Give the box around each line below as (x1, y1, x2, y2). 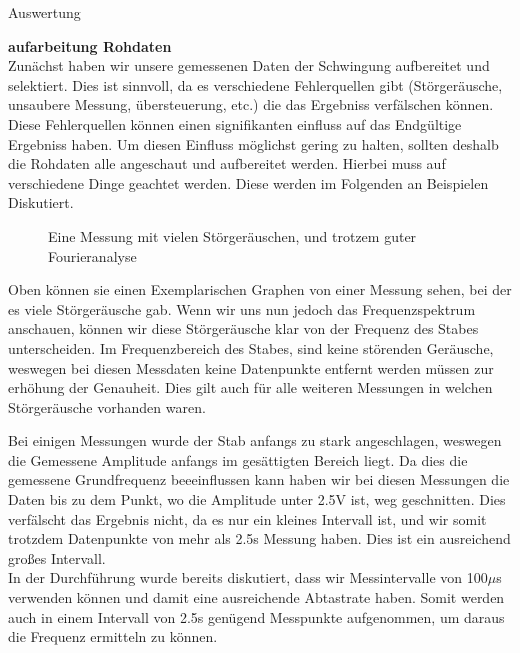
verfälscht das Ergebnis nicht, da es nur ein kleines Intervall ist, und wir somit (8, 508, 487, 529)
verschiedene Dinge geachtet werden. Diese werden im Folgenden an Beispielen (8, 172, 489, 193)
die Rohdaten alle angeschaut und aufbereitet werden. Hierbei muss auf (8, 153, 446, 174)
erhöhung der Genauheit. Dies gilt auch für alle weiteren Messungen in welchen (8, 377, 493, 398)
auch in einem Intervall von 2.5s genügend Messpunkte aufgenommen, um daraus (8, 606, 505, 627)
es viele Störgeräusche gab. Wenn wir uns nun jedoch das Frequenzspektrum (8, 298, 476, 319)
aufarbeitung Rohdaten (8, 35, 172, 56)
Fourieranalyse (48, 245, 137, 266)
